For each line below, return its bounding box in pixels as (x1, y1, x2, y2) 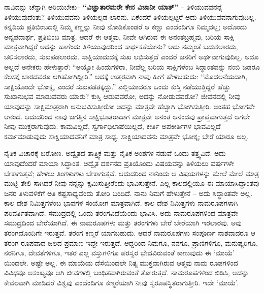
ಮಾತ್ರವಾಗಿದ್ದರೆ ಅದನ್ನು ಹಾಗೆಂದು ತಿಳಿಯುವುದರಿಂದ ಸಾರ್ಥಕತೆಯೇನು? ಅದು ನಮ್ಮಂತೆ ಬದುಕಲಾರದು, (4, 41, 238, 52)
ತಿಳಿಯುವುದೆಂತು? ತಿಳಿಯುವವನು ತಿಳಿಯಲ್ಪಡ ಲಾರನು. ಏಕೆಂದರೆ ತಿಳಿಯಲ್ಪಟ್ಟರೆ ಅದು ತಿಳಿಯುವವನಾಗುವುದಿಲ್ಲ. (4, 11, 256, 22)
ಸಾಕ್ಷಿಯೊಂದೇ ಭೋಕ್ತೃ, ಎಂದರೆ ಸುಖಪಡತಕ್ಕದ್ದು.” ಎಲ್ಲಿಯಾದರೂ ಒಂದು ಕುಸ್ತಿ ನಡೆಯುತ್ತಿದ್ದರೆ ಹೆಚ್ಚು (4, 81, 230, 91)
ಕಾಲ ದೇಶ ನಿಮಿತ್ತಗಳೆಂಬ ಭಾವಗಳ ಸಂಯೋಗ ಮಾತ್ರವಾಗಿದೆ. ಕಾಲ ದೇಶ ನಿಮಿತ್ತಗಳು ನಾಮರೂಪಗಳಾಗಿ (4, 198, 238, 208)
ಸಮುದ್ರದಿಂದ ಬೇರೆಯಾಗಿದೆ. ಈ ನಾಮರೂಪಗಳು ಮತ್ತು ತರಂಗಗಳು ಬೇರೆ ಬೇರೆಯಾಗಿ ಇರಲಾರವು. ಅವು (4, 217, 242, 228)
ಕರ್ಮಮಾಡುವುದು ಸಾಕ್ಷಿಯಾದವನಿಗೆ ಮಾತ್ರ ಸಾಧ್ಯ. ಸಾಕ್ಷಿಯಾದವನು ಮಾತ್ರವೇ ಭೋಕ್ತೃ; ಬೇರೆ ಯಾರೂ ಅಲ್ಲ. (4, 131, 249, 141)
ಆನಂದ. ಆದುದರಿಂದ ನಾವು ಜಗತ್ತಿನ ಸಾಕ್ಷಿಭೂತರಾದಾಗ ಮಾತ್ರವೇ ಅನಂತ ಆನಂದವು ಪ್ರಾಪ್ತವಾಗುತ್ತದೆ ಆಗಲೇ (4, 111, 250, 121)
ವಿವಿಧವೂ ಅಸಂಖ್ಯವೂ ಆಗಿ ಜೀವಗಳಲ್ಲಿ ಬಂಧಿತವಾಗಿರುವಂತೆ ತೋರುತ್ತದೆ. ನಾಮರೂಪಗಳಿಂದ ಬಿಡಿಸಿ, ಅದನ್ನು (4, 267, 249, 278)
